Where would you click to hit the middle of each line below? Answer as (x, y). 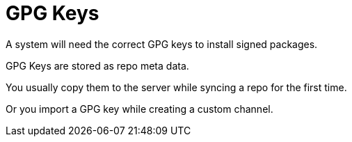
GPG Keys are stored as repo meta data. (97, 65)
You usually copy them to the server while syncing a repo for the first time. (176, 87)
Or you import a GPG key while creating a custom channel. (139, 109)
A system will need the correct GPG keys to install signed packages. (162, 44)
